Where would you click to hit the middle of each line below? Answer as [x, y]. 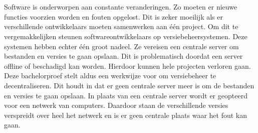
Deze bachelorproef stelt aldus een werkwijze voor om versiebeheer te [110, 76]
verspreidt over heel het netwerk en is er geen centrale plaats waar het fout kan [126, 115]
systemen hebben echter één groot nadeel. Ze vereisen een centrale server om [121, 46]
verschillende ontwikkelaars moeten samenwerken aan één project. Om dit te [121, 26]
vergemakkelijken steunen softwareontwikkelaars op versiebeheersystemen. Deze [126, 36]
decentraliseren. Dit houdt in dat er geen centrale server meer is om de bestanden [129, 85]
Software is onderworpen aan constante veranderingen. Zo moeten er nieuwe [121, 7]
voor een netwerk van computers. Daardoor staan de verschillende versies [116, 105]
